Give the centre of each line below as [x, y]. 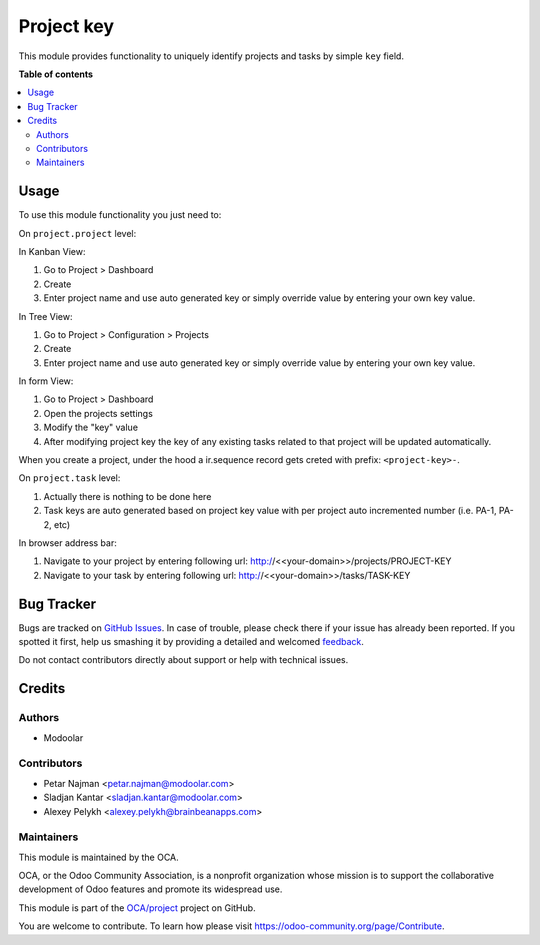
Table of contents [56, 74]
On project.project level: [77, 233]
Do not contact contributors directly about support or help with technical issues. [183, 660]
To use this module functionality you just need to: [120, 215]
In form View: [46, 381]
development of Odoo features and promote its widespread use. [150, 889]
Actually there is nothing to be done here [127, 496]
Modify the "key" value [91, 427]
